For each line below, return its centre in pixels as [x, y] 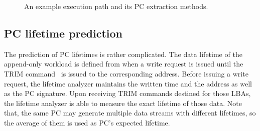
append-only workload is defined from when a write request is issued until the [124, 64]
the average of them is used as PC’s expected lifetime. [87, 122]
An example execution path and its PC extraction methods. [116, 6]
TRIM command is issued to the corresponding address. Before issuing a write [126, 73]
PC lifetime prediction [63, 33]
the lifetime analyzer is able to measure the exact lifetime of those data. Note [123, 103]
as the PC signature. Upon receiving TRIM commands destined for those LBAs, [127, 93]
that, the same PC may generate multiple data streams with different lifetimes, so [130, 113]
